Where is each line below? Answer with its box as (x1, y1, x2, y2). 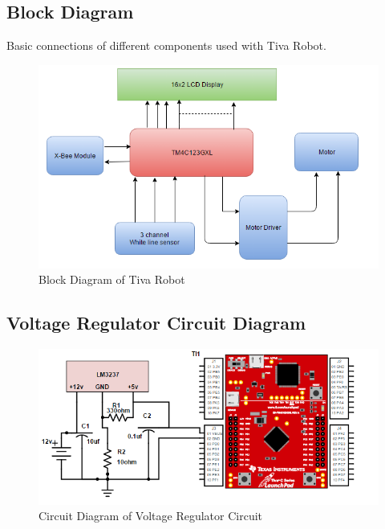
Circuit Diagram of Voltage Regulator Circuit (38, 507, 263, 524)
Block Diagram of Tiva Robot (38, 271, 185, 288)
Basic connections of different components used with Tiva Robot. (6, 37, 326, 54)
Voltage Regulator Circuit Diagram (6, 310, 306, 335)
